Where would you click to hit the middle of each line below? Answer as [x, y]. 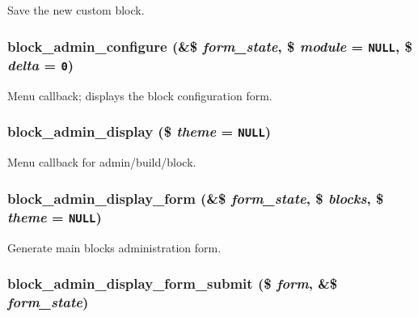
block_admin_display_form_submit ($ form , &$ [173, 283]
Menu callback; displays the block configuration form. [140, 95]
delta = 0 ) [41, 65]
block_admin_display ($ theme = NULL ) [139, 131]
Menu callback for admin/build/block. [102, 162]
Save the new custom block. [76, 10]
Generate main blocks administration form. [114, 247]
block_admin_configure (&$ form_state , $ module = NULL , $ [210, 46]
